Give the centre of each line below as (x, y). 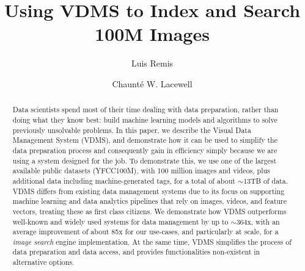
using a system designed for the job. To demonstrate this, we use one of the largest (145, 160)
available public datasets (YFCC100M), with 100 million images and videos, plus (141, 171)
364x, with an (258, 221)
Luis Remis (152, 63)
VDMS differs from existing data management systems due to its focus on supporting (149, 191)
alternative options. (43, 262)
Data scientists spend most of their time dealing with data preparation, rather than (145, 110)
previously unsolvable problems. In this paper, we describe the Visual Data (132, 130)
